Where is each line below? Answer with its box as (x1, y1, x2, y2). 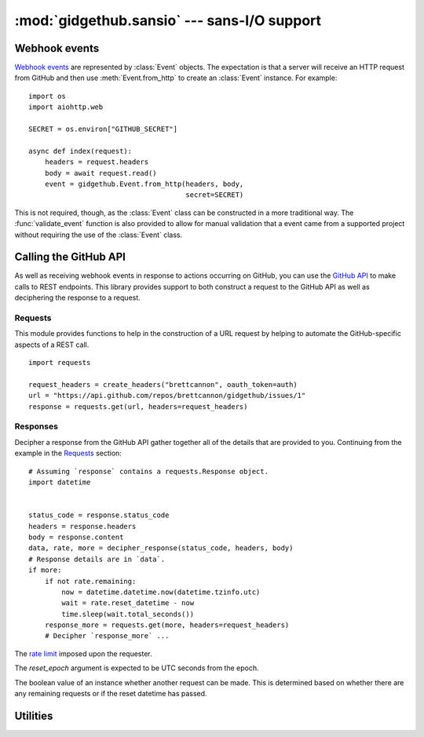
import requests (28, 358, 91, 367)
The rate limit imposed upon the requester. (14, 648, 152, 659)
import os (28, 91, 66, 100)
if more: (28, 566, 62, 575)
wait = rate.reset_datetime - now (61, 599, 195, 607)
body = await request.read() (44, 169, 157, 177)
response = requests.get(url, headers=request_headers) (28, 402, 248, 411)
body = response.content (28, 532, 124, 542)
